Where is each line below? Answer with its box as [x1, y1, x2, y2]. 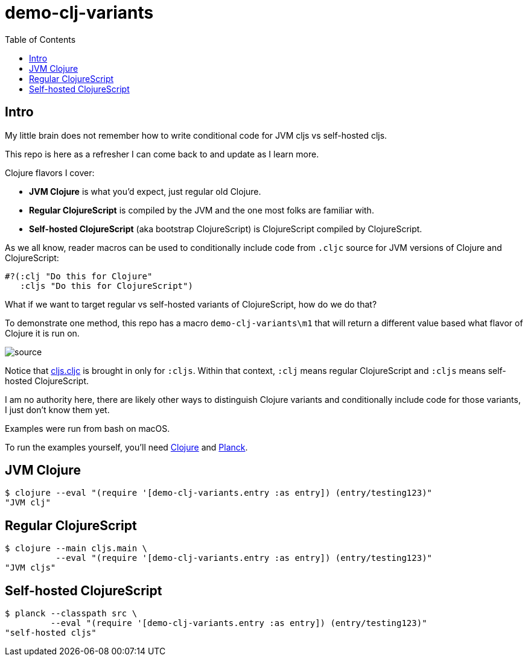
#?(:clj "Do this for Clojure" [5, 271, 153, 281]
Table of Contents [5, 34, 76, 45]
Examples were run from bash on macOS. [5, 423, 170, 434]
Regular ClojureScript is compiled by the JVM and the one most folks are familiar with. [29, 204, 374, 215]
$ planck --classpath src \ [5, 609, 138, 619]
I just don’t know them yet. [5, 404, 110, 415]
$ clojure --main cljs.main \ [5, 543, 148, 554]
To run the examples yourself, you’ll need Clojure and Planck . [5, 441, 248, 452]
